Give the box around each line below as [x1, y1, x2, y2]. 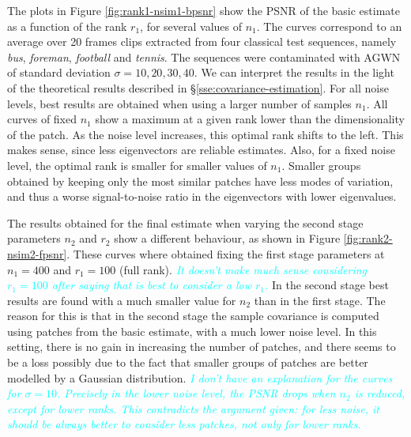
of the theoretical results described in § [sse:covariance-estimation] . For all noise [7, 79, 389, 96]
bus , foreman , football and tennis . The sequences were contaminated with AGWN [7, 48, 401, 65]
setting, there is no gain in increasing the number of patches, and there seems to [7, 338, 396, 355]
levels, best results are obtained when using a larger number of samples [7, 95, 352, 111]
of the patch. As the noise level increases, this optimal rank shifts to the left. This [7, 126, 404, 142]
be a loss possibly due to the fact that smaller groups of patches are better [7, 354, 368, 371]
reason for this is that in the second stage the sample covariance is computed [7, 307, 379, 324]
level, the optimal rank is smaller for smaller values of [7, 156, 267, 173]
